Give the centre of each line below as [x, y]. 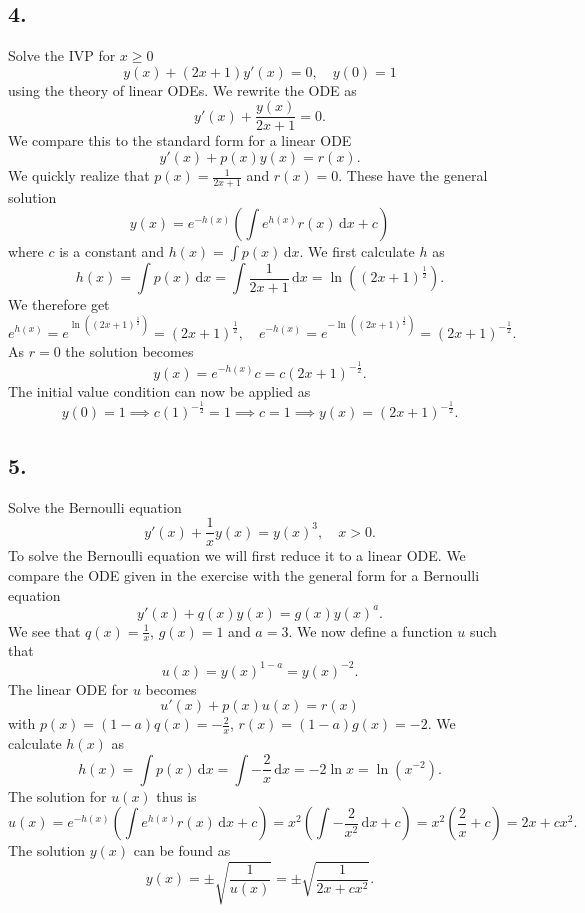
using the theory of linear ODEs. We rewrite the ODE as [182, 89]
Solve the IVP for [62, 55]
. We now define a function [370, 630]
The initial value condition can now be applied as [159, 390]
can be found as [182, 850]
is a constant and [111, 251]
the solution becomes [129, 350]
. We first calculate [357, 251]
